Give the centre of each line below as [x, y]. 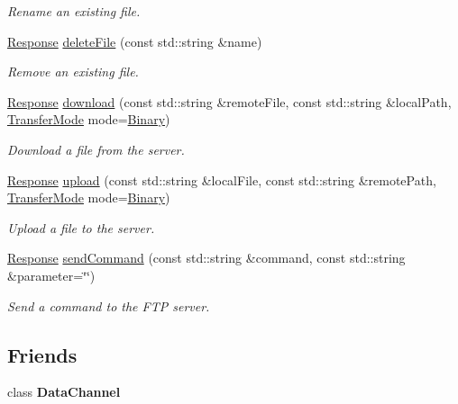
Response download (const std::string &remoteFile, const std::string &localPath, [229, 101]
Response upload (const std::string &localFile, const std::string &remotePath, [222, 180]
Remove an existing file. [73, 72]
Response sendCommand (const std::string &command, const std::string [206, 258]
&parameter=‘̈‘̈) [51, 275]
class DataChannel [64, 392]
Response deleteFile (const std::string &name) [135, 41]
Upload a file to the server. [81, 227]
